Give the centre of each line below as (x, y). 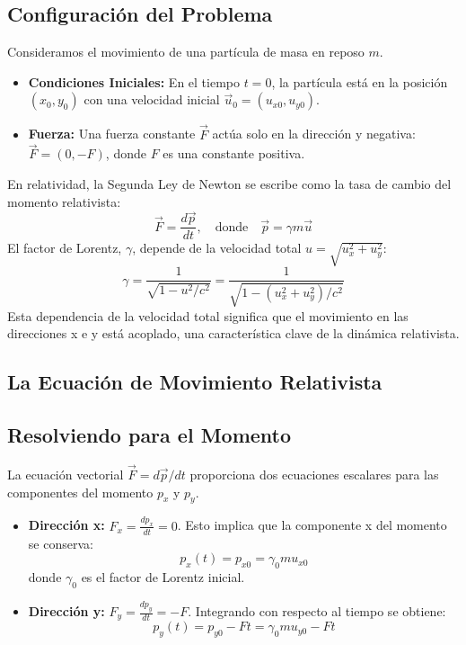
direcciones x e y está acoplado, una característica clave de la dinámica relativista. (233, 333)
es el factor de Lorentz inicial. (163, 576)
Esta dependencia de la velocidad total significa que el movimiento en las (208, 315)
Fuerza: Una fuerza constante (112, 134)
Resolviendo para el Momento (149, 435)
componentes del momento (80, 492)
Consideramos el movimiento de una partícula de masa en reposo (186, 52)
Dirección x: (66, 525)
